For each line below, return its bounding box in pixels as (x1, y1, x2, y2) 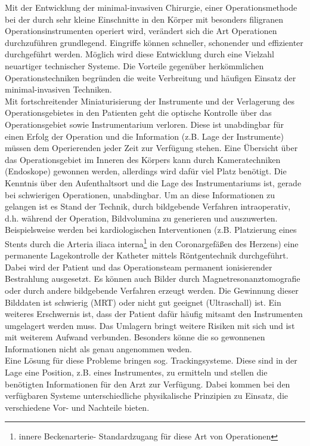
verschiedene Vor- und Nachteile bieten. (5, 401, 150, 413)
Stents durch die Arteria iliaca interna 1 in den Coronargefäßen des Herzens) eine (5, 235, 299, 250)
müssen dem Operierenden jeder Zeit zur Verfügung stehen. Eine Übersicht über (5, 142, 298, 154)
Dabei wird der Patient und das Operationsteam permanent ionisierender (5, 260, 272, 273)
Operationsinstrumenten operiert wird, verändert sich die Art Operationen (5, 24, 277, 37)
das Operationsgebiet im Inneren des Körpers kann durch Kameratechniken (5, 153, 281, 165)
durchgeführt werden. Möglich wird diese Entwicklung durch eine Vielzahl (5, 48, 275, 60)
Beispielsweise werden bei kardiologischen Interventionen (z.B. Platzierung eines (5, 223, 297, 236)
